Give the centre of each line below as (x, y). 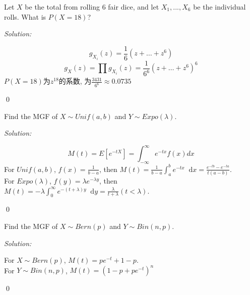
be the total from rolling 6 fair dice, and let (92, 7)
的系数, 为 (75, 81)
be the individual (220, 7)
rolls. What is (25, 16)
